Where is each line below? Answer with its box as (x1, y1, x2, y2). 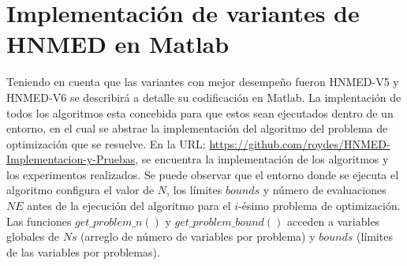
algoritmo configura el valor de (6, 182, 155, 198)
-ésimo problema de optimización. (238, 197, 401, 214)
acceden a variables (286, 212, 380, 229)
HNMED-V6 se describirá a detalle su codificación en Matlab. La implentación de (6, 88, 401, 105)
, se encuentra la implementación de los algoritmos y (135, 151, 389, 167)
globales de (6, 228, 59, 245)
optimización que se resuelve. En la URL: (6, 135, 206, 152)
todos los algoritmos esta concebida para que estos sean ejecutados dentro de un (6, 104, 394, 121)
